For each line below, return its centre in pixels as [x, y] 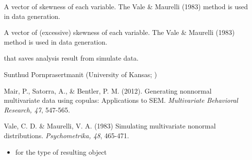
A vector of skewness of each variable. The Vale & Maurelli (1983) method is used [126, 6]
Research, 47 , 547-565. [37, 109]
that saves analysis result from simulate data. [71, 58]
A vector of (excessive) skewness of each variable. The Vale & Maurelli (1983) [119, 32]
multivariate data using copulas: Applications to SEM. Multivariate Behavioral [121, 100]
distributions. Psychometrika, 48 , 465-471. [67, 135]
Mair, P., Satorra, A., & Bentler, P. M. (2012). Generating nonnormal [108, 90]
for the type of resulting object [61, 152]
